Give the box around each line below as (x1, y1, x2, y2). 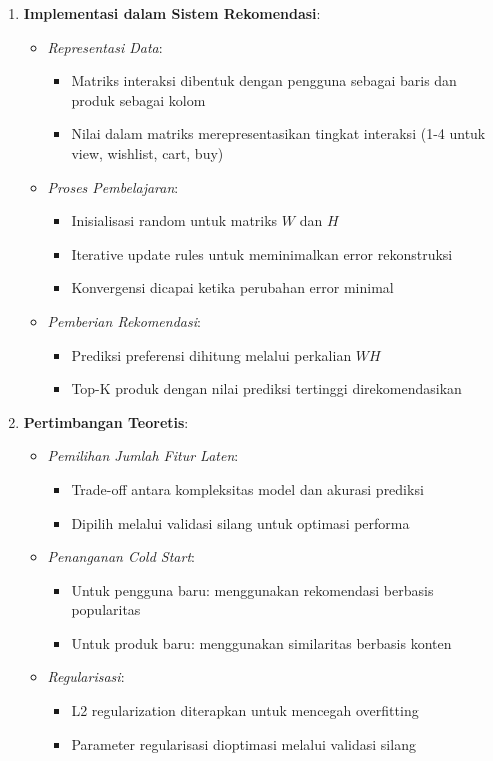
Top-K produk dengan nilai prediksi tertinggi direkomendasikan (71, 378, 462, 399)
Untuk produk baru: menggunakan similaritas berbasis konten (71, 632, 452, 653)
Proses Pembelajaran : (47, 176, 179, 197)
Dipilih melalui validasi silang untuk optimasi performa (71, 512, 410, 533)
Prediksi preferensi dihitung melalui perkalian (71, 344, 352, 365)
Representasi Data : (47, 36, 163, 57)
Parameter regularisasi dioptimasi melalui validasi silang (71, 733, 416, 754)
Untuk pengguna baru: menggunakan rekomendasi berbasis (71, 579, 434, 600)
